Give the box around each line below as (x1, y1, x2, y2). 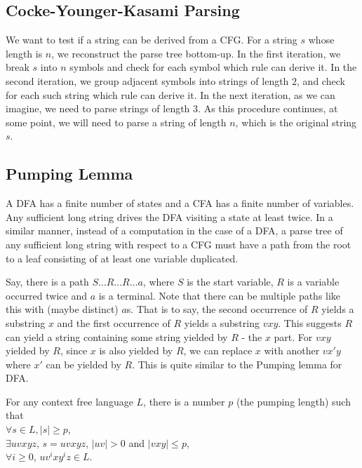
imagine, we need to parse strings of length (6, 101, 190, 116)
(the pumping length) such (236, 394, 351, 408)
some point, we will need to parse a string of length (6, 114, 227, 129)
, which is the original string (235, 114, 357, 129)
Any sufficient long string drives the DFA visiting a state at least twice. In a (6, 209, 333, 224)
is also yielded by (99, 343, 173, 358)
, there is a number (143, 394, 225, 408)
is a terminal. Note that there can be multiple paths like (98, 288, 341, 302)
